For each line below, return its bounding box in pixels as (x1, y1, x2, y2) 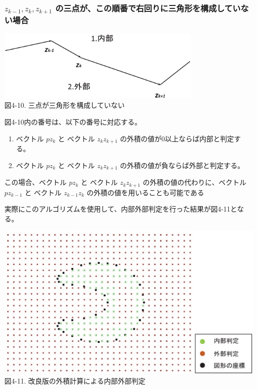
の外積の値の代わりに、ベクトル (143, 177, 247, 187)
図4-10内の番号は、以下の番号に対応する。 (4, 117, 142, 127)
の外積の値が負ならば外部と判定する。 (120, 160, 245, 170)
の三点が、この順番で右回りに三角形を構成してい (55, 1, 241, 14)
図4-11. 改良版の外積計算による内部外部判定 (4, 376, 146, 386)
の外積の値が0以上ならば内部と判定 (120, 133, 234, 143)
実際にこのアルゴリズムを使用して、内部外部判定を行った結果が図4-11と (4, 204, 237, 214)
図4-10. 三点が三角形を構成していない (4, 100, 125, 110)
